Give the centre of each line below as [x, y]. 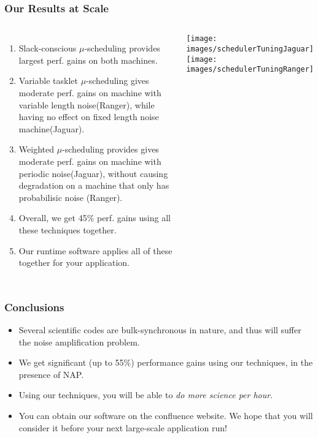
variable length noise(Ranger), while [87, 104]
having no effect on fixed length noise [89, 117]
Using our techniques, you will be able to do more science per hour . [146, 395]
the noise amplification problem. [79, 342]
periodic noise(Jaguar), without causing [93, 173]
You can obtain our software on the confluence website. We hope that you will [166, 415]
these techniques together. [68, 229]
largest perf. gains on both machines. [88, 60]
